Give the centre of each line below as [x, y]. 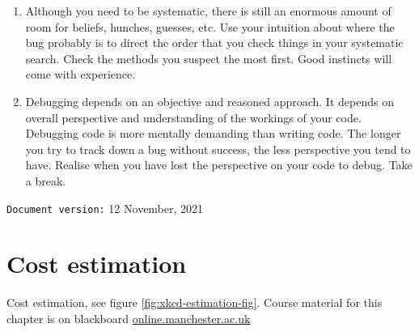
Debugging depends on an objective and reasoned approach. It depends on [209, 101]
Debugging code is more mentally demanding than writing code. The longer [213, 133]
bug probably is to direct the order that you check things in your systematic [214, 43]
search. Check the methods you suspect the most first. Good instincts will [209, 58]
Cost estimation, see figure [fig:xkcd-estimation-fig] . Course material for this [195, 302]
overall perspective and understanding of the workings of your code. [193, 117]
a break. [46, 180]
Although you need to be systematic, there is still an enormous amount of [208, 11]
